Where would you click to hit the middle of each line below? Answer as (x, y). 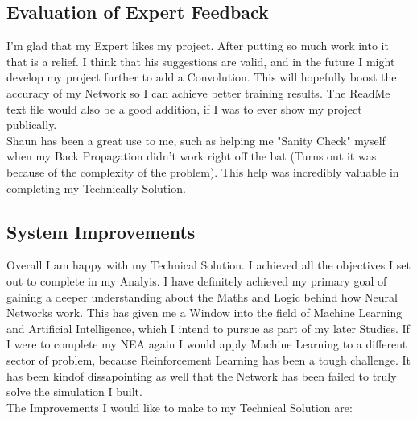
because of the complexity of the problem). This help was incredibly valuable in (203, 171)
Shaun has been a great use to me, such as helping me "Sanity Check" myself (196, 140)
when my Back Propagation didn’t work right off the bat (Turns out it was (192, 156)
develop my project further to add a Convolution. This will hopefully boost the (202, 77)
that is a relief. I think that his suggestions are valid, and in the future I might (201, 61)
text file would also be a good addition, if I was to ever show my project (184, 108)
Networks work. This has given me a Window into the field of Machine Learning (204, 313)
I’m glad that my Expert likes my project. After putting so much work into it (198, 46)
